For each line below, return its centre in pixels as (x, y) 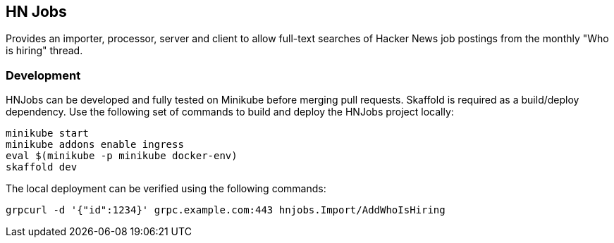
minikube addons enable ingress (95, 145)
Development (43, 75)
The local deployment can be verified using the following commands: (166, 189)
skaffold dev (42, 167)
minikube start (48, 133)
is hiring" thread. (44, 51)
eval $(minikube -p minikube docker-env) (122, 156)
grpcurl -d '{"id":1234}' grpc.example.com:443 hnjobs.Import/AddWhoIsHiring (226, 210)
